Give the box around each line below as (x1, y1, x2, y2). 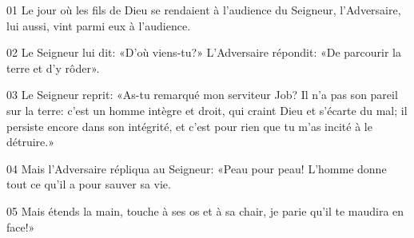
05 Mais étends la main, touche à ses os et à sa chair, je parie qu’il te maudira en (6, 202, 404, 219)
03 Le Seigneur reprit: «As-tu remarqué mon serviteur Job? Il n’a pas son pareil (6, 86, 398, 103)
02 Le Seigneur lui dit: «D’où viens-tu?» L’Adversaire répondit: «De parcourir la (6, 44, 401, 61)
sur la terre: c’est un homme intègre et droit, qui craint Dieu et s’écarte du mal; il (6, 101, 408, 118)
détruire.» (6, 133, 54, 150)
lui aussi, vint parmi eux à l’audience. (6, 17, 191, 34)
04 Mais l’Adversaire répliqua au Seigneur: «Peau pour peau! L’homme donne (6, 160, 387, 177)
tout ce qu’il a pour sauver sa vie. (6, 176, 171, 192)
